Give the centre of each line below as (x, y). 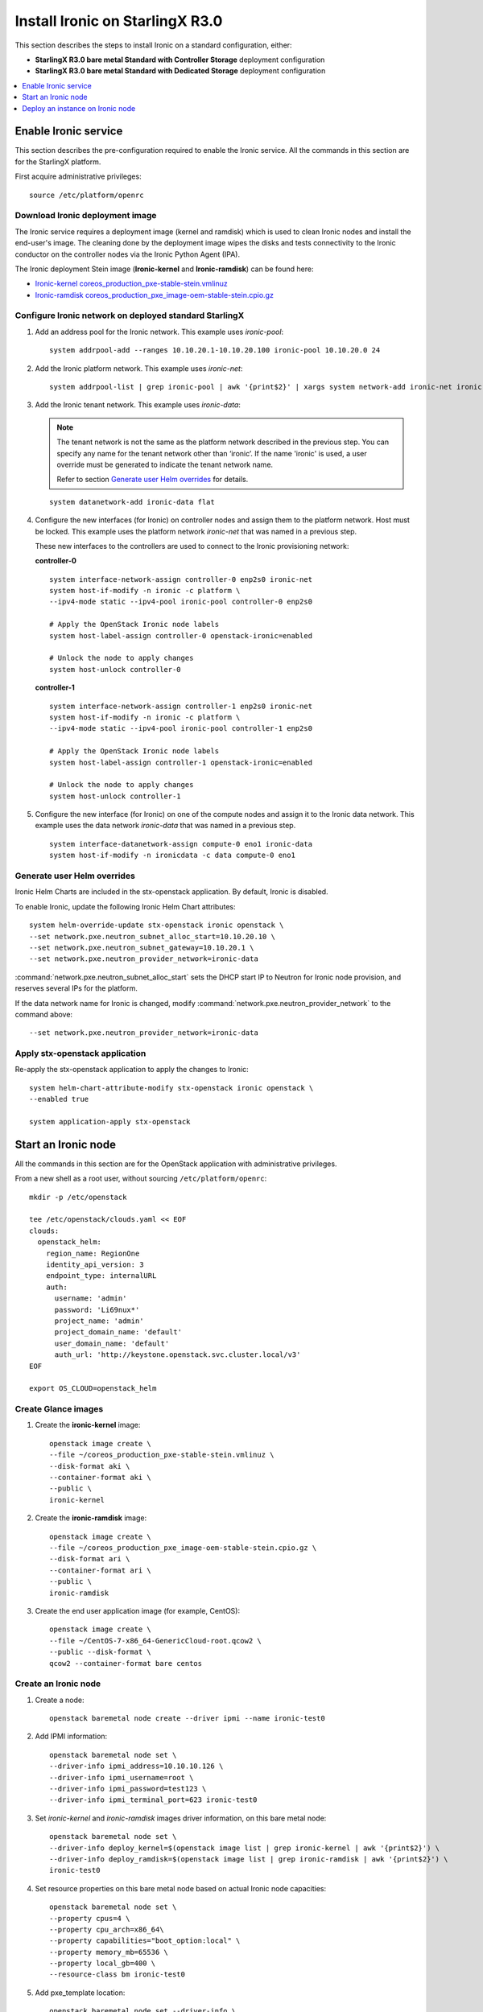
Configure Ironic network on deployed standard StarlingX (130, 315)
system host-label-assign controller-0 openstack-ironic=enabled (181, 635)
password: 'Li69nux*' (97, 1309)
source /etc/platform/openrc (87, 195)
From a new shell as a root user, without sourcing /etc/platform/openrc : (141, 1178)
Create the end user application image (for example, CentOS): (138, 1610)
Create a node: (60, 1700)
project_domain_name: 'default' (118, 1332)
